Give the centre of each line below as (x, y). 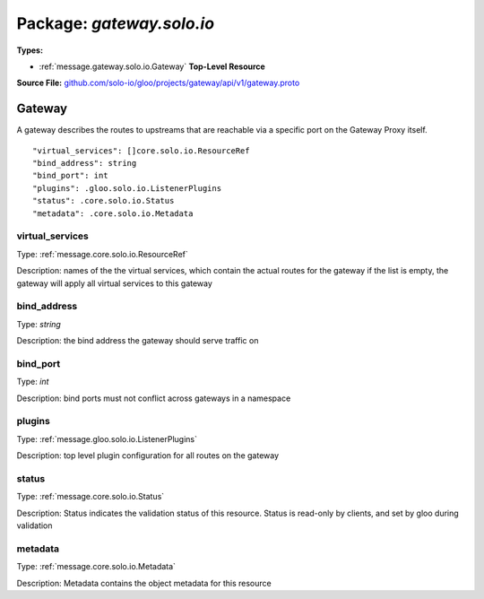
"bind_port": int (70, 176)
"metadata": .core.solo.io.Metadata (113, 213)
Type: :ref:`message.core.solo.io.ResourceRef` (102, 254)
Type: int (33, 382)
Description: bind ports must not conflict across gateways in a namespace (154, 398)
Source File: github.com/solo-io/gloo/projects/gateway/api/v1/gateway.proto (158, 83)
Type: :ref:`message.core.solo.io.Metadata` (96, 567)
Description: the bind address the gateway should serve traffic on (138, 341)
